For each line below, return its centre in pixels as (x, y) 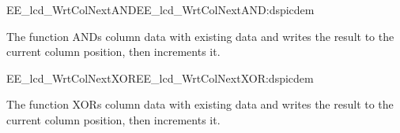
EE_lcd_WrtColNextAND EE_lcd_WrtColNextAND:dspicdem (160, 9)
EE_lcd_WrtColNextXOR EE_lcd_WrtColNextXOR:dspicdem (160, 78)
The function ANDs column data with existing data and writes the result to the (200, 36)
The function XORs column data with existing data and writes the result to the (200, 104)
